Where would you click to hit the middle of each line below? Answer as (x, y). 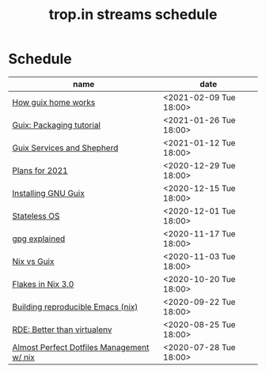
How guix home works (54, 102)
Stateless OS (36, 216)
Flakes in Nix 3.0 (43, 284)
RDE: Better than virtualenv (62, 330)
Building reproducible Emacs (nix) (75, 307)
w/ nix (24, 357)
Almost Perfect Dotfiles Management (81, 347)
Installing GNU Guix (48, 193)
